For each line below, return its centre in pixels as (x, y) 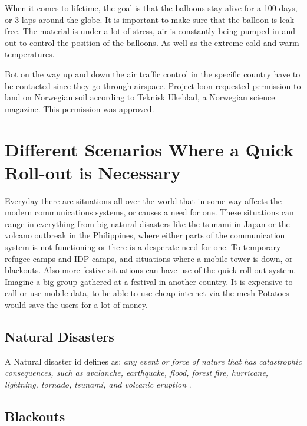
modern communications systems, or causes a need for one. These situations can (149, 212)
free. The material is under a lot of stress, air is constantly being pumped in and (150, 31)
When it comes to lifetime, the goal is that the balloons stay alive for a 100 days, (151, 8)
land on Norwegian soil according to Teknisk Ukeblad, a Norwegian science (140, 97)
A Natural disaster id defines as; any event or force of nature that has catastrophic (153, 361)
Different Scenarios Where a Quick (149, 149)
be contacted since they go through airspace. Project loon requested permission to (153, 85)
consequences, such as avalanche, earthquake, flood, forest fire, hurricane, (137, 373)
